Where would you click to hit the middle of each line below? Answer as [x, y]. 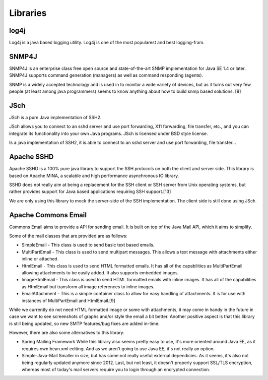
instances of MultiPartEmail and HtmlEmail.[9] [68, 301]
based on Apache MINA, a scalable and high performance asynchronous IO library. [94, 176]
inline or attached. [40, 259]
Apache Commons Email [48, 215]
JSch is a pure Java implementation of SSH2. [55, 118]
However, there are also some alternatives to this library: [67, 333]
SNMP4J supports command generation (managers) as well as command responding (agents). [106, 75]
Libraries [28, 13]
